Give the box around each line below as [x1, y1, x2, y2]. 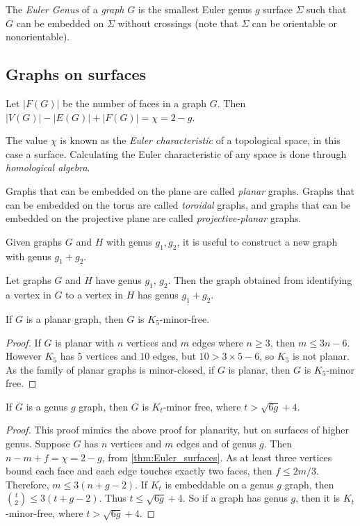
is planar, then [228, 362, 291, 376]
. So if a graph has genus [182, 491, 288, 505]
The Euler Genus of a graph [6, 2, 124, 16]
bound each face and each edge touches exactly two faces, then [6, 463, 272, 478]
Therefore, [6, 477, 49, 491]
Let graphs [6, 273, 51, 287]
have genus [95, 273, 142, 287]
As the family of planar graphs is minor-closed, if [6, 362, 215, 376]
